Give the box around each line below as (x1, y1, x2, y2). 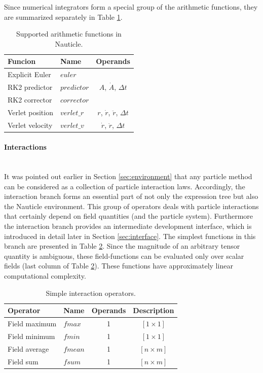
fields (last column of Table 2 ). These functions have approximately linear (4, 260, 233, 271)
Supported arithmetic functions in (16, 28, 122, 39)
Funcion (8, 56, 36, 66)
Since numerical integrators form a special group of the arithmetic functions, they (4, 2, 258, 12)
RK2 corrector (8, 94, 52, 105)
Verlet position (8, 107, 53, 117)
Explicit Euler (8, 69, 51, 80)
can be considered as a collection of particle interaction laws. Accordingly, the (4, 181, 245, 191)
